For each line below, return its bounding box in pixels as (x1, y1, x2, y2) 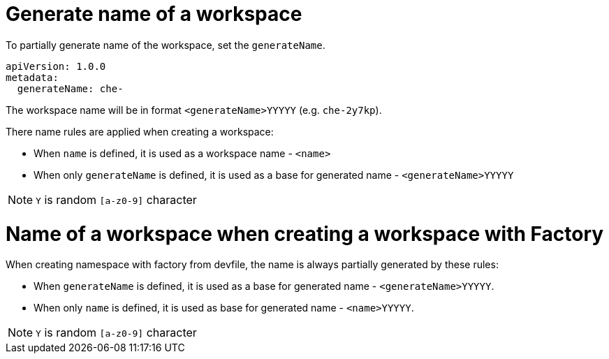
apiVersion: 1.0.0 (6, 60, 106, 72)
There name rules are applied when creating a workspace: (6, 125, 274, 138)
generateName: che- (17, 82, 124, 94)
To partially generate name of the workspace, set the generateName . (6, 38, 325, 51)
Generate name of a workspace (6, 2, 302, 26)
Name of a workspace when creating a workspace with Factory (6, 221, 604, 246)
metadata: (6, 71, 59, 83)
